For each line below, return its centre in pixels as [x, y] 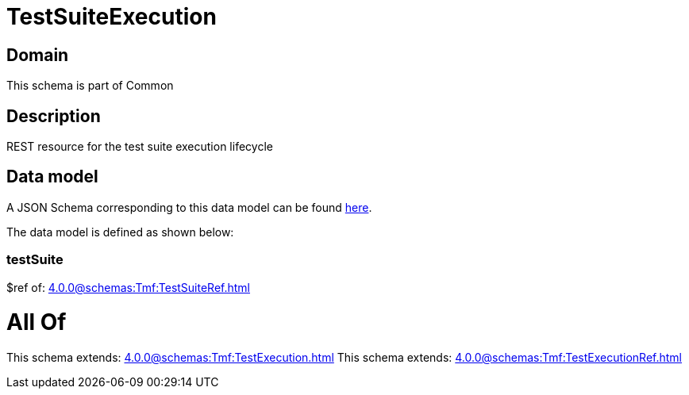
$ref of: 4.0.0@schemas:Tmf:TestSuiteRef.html [129, 287]
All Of [37, 322]
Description [54, 116]
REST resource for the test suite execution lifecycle [140, 147]
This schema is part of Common [90, 86]
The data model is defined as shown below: [120, 232]
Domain [38, 55]
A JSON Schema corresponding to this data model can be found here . [189, 207]
